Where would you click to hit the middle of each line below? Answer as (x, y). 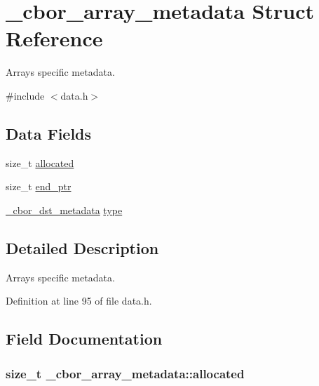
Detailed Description (82, 247)
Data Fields (49, 133)
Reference (54, 38)
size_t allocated (40, 162)
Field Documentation (84, 339)
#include (25, 95)
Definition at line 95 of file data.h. (79, 301)
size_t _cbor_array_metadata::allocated (125, 373)
